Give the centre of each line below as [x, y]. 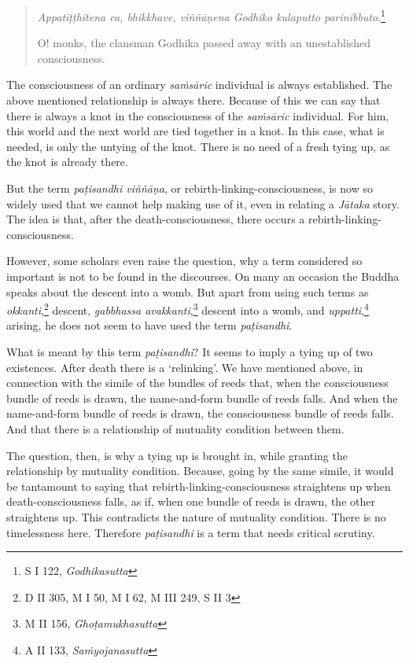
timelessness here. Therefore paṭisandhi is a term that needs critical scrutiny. [191, 532]
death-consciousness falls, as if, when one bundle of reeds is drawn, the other [191, 501]
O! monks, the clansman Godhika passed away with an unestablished [204, 43]
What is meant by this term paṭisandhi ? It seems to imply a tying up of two [190, 352]
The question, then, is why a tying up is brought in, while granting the [177, 455]
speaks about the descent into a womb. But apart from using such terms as [188, 291]
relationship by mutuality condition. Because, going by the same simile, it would [200, 471]
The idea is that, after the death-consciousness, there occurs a [156, 219]
